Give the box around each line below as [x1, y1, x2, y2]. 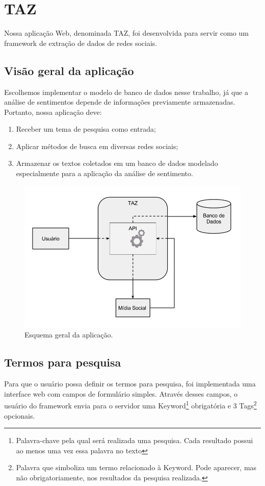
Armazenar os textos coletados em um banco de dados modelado [16, 158, 218, 168]
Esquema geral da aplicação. [24, 329, 113, 340]
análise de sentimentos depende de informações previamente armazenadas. [4, 96, 235, 107]
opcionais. [4, 410, 35, 421]
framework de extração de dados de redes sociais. [4, 37, 157, 48]
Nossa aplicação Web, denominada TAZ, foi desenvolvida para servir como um [4, 28, 249, 38]
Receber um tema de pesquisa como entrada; [16, 124, 156, 134]
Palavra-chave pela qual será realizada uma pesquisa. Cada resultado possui [16, 435, 253, 446]
